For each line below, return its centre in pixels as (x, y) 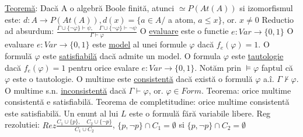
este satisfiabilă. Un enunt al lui (62, 113)
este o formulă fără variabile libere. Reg (200, 113)
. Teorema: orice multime (246, 90)
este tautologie (257, 55)
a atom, (182, 19)
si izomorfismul (266, 8)
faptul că (277, 67)
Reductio (278, 19)
